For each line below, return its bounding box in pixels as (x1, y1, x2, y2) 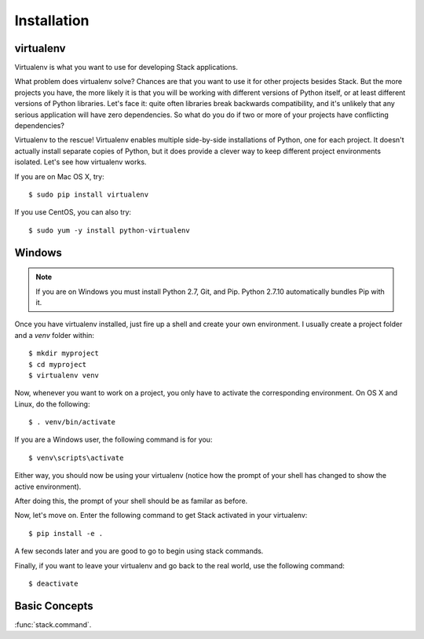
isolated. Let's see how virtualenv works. (14, 157, 147, 167)
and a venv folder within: (14, 330, 94, 340)
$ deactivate (28, 578, 79, 588)
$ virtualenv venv (28, 370, 100, 380)
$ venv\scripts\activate (28, 453, 124, 462)
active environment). (14, 482, 82, 491)
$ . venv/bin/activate (28, 417, 116, 427)
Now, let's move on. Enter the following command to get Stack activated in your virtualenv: (14, 511, 308, 520)
